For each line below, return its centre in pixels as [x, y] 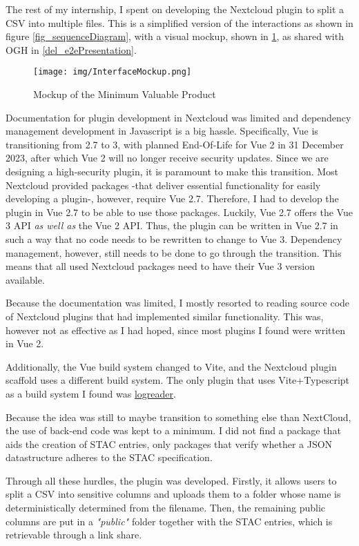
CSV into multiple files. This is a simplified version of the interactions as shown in [179, 22]
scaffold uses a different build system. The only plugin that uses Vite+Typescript [178, 380]
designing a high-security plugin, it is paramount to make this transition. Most [172, 171]
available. [25, 279]
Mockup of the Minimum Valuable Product [125, 94]
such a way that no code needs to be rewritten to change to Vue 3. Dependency [174, 238]
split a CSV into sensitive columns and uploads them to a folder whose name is [173, 494]
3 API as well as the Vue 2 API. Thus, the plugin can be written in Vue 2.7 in [172, 225]
